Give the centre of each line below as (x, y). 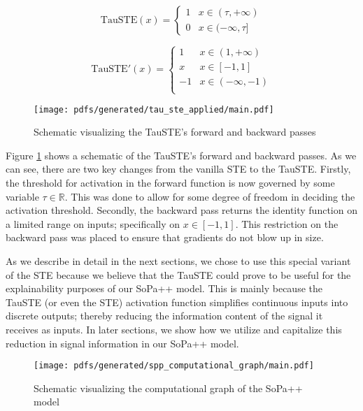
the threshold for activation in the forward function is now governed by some (170, 183)
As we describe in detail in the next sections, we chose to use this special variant (178, 261)
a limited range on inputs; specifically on (93, 223)
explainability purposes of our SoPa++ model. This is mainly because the (164, 288)
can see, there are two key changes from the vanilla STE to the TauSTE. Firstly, (178, 169)
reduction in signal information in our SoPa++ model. (122, 343)
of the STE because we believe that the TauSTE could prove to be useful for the (178, 274)
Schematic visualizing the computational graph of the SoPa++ (168, 388)
